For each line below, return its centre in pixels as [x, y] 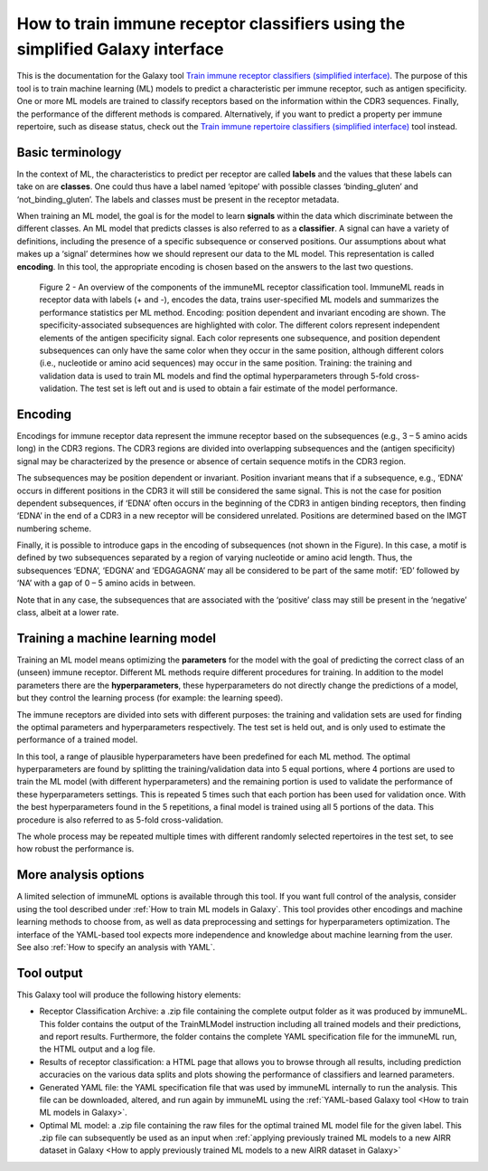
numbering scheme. [54, 528]
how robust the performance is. [75, 849]
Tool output [50, 973]
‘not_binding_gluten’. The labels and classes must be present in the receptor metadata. [178, 199]
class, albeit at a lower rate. [68, 613]
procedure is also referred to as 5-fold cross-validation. [120, 820]
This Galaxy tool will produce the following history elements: [129, 995]
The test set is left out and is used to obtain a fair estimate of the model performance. [239, 388]
